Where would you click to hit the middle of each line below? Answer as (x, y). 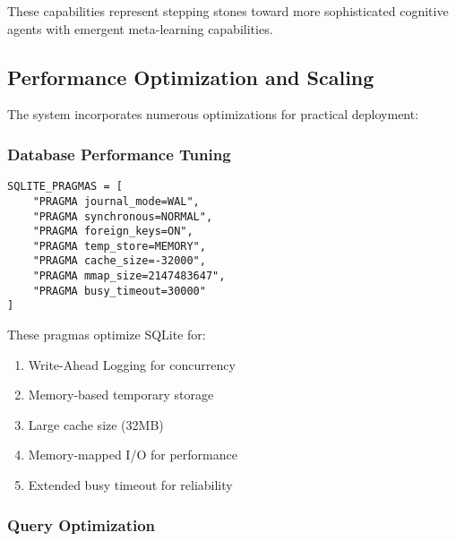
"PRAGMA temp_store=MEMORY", (119, 246)
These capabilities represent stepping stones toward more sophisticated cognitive (228, 11)
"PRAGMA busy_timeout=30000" (119, 291)
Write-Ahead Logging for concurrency (132, 364)
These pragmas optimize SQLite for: (107, 335)
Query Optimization (82, 524)
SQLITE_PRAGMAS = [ (65, 187)
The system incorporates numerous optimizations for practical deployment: (213, 114)
